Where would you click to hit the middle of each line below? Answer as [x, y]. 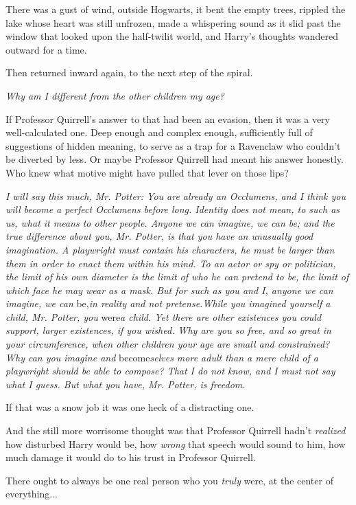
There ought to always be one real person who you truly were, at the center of [169, 480]
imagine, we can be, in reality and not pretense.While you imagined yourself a [168, 303]
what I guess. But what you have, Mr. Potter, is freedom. [126, 384]
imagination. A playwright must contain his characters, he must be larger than [170, 249]
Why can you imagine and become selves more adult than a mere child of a [162, 357]
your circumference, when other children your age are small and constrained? [168, 344]
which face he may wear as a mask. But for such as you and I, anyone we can [169, 290]
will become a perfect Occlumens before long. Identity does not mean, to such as [173, 209]
